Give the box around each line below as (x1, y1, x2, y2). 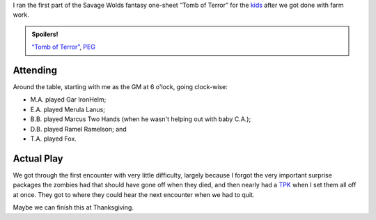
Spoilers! (31, 30, 58, 38)
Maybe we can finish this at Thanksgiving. (13, 203, 134, 212)
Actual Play (13, 152, 63, 164)
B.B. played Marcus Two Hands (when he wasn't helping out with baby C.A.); (30, 115, 251, 123)
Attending (13, 64, 57, 76)
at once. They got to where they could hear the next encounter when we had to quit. (13, 190, 255, 198)
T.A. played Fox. (30, 134, 77, 143)
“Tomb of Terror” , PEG (31, 42, 95, 52)
